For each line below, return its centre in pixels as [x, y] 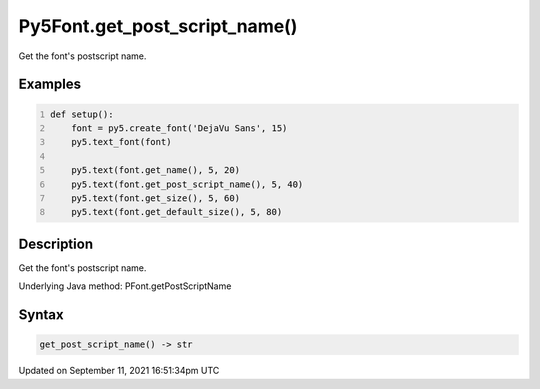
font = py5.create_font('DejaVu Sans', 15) [179, 128]
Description [56, 243]
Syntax [41, 314]
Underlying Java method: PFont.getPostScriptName [125, 286]
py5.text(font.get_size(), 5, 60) [155, 198]
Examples [50, 84]
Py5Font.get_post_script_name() [158, 26]
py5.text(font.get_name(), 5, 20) [155, 170]
